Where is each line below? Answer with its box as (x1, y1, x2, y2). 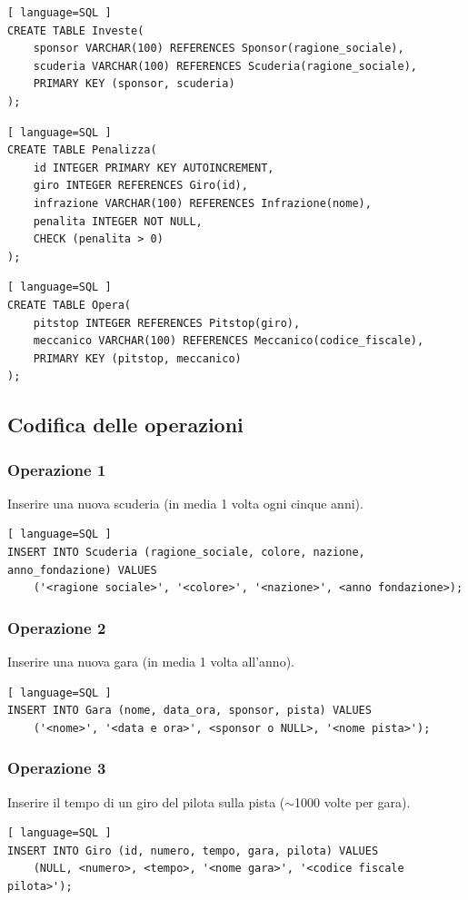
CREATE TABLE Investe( (7, 24, 144, 37)
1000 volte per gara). (294, 792, 411, 811)
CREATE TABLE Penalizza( (7, 143, 157, 157)
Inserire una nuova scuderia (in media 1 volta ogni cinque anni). (7, 493, 363, 512)
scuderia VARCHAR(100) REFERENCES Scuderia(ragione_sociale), (33, 59, 418, 73)
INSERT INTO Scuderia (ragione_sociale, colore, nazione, (7, 546, 365, 559)
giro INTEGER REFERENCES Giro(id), (33, 179, 248, 193)
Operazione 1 (7, 458, 106, 480)
